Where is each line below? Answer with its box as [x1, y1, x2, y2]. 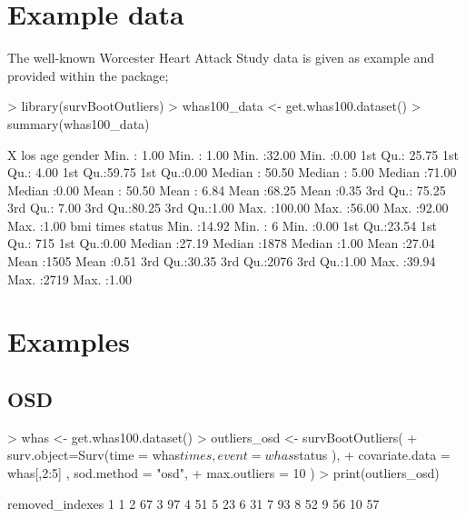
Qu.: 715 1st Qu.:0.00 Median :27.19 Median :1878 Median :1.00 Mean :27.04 [7, 234, 435, 253]
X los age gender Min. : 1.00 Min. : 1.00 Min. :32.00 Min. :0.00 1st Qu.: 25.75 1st [7, 144, 459, 164]
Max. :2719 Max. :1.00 [7, 269, 132, 288]
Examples [7, 323, 130, 360]
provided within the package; [7, 65, 169, 85]
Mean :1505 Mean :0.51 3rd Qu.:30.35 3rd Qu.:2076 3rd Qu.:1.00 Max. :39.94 [7, 252, 436, 271]
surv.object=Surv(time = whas [7, 445, 181, 464]
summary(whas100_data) [7, 114, 150, 133]
